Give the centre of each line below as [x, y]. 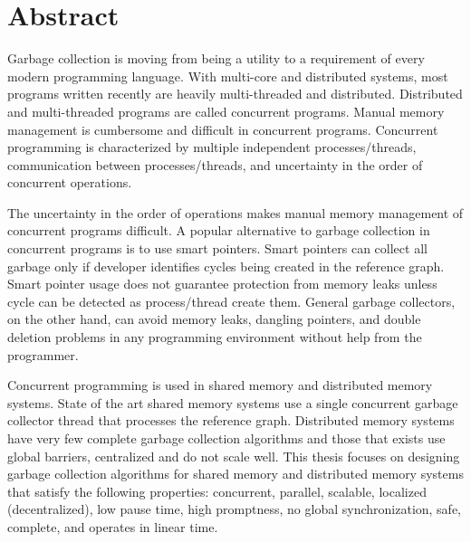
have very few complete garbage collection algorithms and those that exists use [226, 438]
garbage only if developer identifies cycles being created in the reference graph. [226, 266]
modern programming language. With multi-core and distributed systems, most [228, 76]
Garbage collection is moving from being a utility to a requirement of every [216, 58]
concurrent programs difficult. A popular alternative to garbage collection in [219, 230]
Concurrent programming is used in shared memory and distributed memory [220, 385]
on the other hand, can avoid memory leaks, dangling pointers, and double [214, 319]
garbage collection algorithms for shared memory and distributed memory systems [235, 474]
